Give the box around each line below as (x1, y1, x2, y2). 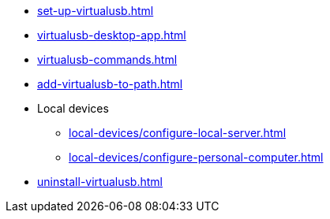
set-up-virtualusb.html (37, 4, 154, 17)
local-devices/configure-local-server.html (69, 126, 287, 139)
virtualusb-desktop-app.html (37, 28, 186, 42)
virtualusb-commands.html (37, 53, 178, 66)
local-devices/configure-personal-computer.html (69, 150, 324, 164)
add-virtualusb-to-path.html (37, 77, 183, 91)
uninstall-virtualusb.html (37, 175, 163, 188)
